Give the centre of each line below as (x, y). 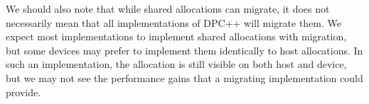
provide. (23, 92)
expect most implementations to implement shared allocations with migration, (176, 36)
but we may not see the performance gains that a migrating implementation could (184, 77)
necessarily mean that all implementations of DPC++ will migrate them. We (174, 22)
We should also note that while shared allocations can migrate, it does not (168, 8)
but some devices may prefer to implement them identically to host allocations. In (184, 50)
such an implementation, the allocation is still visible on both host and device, (176, 64)
